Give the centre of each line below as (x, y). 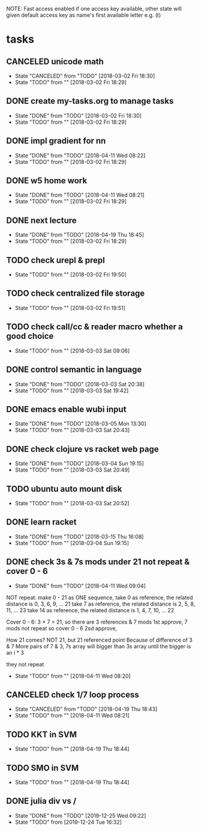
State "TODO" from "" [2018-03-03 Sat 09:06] (72, 350)
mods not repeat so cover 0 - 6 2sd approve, (62, 628)
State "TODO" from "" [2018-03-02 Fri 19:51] (70, 308)
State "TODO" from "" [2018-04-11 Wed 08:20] (73, 676)
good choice (30, 336)
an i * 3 (15, 653)
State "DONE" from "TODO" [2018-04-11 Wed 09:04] (80, 586)
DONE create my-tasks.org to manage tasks (90, 101)
